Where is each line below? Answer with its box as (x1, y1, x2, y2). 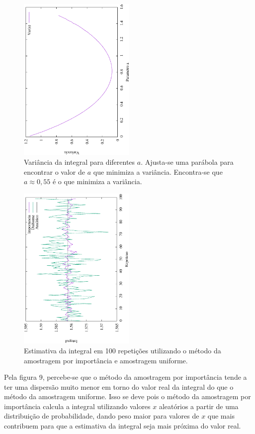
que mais (207, 411, 235, 421)
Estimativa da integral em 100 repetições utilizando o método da (24, 345, 221, 355)
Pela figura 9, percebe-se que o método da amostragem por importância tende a (4, 372, 247, 382)
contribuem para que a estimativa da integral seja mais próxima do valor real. (4, 421, 241, 431)
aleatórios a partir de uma (159, 401, 239, 411)
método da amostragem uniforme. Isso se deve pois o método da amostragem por (4, 391, 251, 402)
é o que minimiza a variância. (52, 176, 142, 187)
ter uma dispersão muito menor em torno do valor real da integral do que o (4, 381, 234, 392)
